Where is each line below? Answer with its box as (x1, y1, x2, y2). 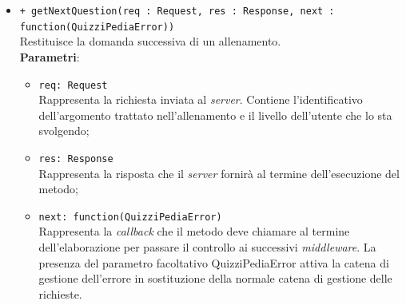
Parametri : (19, 48, 80, 65)
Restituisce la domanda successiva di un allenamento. (19, 33, 281, 50)
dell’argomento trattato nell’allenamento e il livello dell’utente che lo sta (38, 106, 392, 123)
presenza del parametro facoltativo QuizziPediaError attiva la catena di (38, 254, 389, 271)
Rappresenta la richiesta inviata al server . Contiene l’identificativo (38, 91, 363, 108)
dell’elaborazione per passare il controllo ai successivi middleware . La (38, 239, 376, 255)
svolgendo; (38, 122, 90, 139)
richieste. (38, 285, 82, 302)
